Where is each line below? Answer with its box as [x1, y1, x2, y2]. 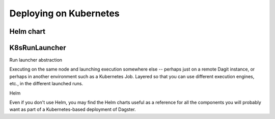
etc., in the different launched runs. [9, 81, 84, 87]
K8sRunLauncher [9, 43, 66, 52]
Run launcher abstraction [9, 57, 63, 63]
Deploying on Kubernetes [9, 8, 120, 19]
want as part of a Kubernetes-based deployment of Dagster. [9, 106, 136, 112]
